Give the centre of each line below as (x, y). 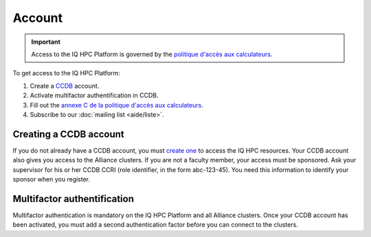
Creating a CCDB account (69, 134)
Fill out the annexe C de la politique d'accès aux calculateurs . (117, 105)
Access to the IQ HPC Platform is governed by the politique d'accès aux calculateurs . (152, 54)
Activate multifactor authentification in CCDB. (94, 95)
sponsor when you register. (52, 179)
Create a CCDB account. (65, 86)
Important (46, 42)
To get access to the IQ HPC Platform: (66, 73)
